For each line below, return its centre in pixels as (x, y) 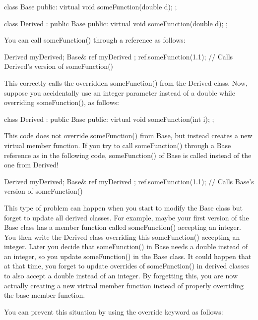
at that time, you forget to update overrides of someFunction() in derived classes (127, 266)
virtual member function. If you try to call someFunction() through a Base (118, 145)
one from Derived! (31, 165)
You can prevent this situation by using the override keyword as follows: (114, 311)
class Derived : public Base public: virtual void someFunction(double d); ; (116, 23)
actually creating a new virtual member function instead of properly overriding (124, 285)
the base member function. (45, 295)
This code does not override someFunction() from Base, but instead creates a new (128, 135)
